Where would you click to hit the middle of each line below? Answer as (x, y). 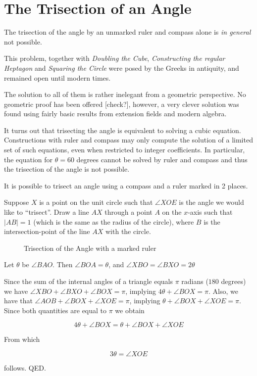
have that (18, 301)
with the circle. (128, 231)
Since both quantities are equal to (55, 310)
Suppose (17, 202)
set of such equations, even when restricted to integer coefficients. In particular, (125, 150)
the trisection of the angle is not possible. (67, 169)
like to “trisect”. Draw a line (47, 212)
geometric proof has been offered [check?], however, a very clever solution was (122, 104)
